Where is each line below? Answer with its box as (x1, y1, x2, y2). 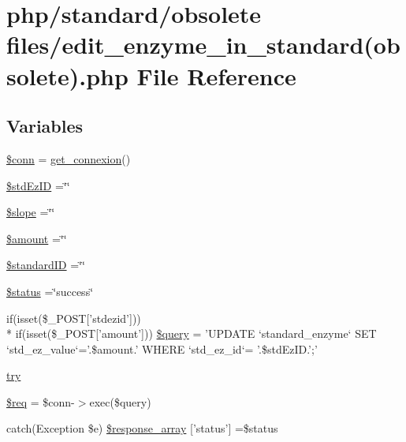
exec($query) (89, 393, 151, 410)
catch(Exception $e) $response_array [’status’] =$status (6, 420, 278, 436)
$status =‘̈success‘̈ (6, 283, 94, 299)
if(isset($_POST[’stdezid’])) (6, 309, 141, 326)
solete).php (6, 59, 129, 92)
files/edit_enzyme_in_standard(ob (6, 28, 400, 61)
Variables (6, 114, 84, 138)
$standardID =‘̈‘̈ (6, 257, 85, 273)
